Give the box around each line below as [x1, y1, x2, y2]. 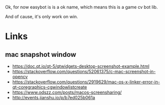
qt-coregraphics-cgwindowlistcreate [12, 84, 87, 90]
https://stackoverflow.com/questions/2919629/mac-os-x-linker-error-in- [12, 79, 161, 85]
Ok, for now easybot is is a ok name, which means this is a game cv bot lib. [5, 4, 158, 10]
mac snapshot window [5, 50, 77, 58]
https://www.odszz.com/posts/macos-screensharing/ [12, 89, 122, 95]
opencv [12, 74, 28, 79]
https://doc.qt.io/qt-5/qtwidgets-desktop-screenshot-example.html [12, 63, 150, 69]
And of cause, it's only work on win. [5, 14, 78, 19]
